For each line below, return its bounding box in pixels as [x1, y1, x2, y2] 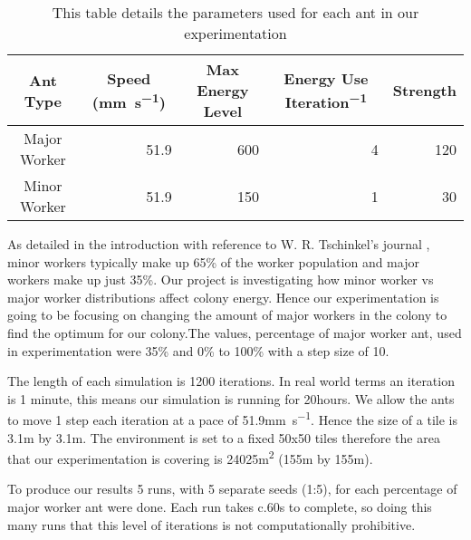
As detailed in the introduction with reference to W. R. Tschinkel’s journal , [7, 235, 430, 253]
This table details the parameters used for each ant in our [52, 2, 419, 23]
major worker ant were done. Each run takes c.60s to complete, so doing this [7, 497, 432, 516]
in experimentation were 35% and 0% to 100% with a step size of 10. [7, 341, 389, 360]
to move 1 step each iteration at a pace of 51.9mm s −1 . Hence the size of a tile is [7, 408, 457, 429]
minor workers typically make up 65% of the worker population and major [7, 252, 419, 271]
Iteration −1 [284, 88, 368, 113]
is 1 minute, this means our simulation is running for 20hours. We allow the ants [7, 389, 455, 408]
